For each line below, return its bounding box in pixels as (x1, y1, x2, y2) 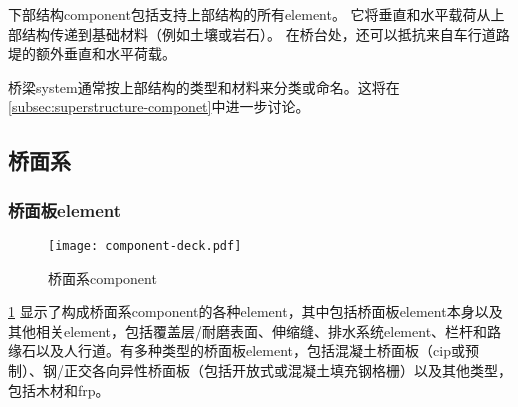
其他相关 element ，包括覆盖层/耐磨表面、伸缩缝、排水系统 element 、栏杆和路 (8, 320, 502, 341)
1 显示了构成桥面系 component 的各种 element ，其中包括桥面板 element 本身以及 (8, 301, 503, 322)
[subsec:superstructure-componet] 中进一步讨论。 (8, 96, 310, 117)
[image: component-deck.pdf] (48, 238, 242, 253)
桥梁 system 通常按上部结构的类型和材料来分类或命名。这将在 (8, 76, 400, 97)
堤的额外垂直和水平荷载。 (8, 43, 176, 64)
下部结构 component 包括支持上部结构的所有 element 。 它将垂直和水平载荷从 (8, 4, 491, 24)
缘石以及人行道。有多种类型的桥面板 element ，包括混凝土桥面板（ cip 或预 (8, 340, 479, 361)
